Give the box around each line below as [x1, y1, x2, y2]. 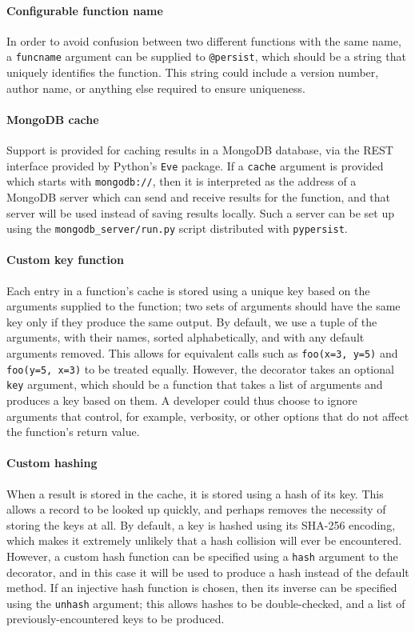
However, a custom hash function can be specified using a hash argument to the [6, 547, 398, 564]
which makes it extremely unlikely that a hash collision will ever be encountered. [6, 532, 402, 549]
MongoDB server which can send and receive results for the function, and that [6, 188, 391, 205]
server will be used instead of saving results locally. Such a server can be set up [6, 204, 394, 221]
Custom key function [6, 251, 124, 268]
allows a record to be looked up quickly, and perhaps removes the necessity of [6, 501, 386, 518]
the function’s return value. [6, 423, 140, 440]
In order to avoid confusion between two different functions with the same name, [6, 32, 401, 49]
